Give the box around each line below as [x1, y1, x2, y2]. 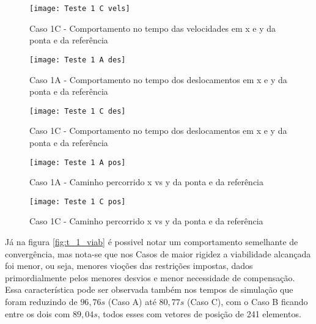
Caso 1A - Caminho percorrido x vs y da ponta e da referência [29, 175, 263, 188]
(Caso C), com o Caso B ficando [186, 295, 308, 307]
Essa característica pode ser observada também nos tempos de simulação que [5, 283, 293, 296]
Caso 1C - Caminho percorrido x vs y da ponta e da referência [29, 215, 263, 227]
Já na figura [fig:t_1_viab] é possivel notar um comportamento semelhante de [5, 235, 298, 248]
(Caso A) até [108, 295, 156, 307]
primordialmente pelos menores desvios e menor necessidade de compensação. [5, 271, 295, 284]
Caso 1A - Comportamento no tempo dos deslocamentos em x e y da [29, 73, 287, 86]
